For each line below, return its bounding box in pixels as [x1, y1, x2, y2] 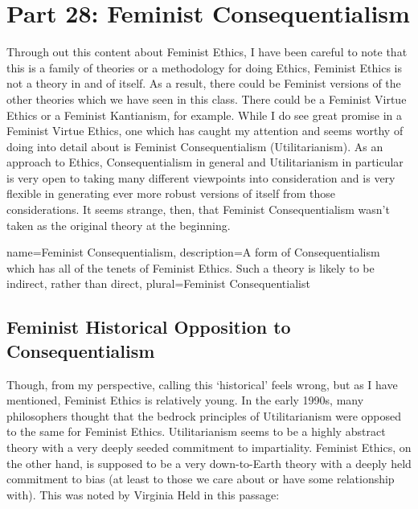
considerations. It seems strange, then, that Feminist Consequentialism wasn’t [6, 201, 390, 218]
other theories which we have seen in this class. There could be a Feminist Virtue [6, 90, 407, 107]
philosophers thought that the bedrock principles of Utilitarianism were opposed [6, 407, 402, 424]
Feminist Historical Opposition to [6, 314, 291, 339]
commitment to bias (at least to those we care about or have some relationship [6, 470, 395, 487]
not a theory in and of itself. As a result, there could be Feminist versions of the [6, 75, 401, 92]
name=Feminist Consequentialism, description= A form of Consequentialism [6, 244, 380, 261]
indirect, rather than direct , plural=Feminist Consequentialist [6, 275, 310, 292]
